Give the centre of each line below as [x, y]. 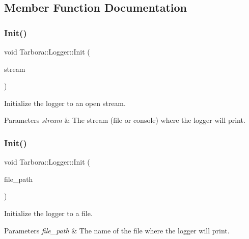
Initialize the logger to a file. [48, 213]
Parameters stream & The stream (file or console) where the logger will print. [125, 120]
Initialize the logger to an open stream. [65, 103]
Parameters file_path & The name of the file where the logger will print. [117, 230]
